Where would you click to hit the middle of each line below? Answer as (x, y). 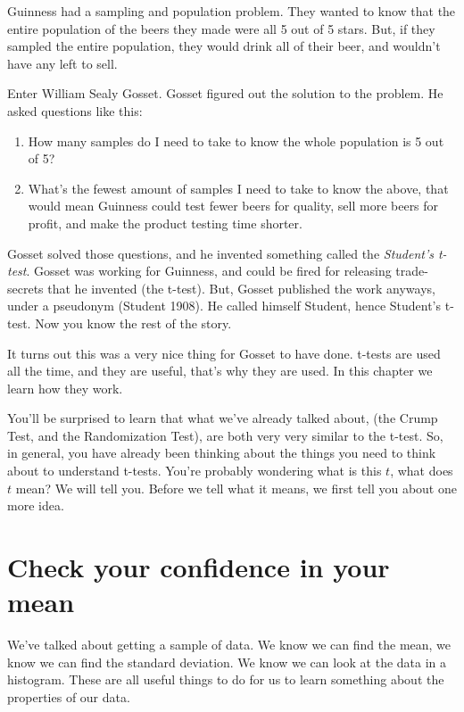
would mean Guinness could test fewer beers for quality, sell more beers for (233, 206)
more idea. (36, 505)
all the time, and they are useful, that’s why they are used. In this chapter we (220, 371)
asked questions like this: (75, 110)
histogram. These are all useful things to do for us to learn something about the (226, 679)
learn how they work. (65, 388)
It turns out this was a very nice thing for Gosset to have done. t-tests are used (224, 353)
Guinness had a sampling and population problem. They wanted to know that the (232, 11)
